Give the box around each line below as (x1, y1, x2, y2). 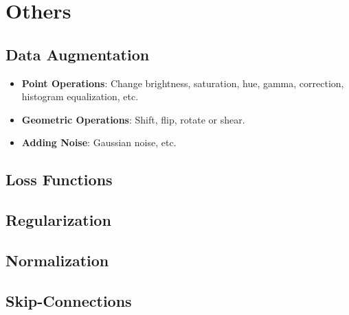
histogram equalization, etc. (21, 89, 139, 104)
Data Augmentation (5, 43, 150, 65)
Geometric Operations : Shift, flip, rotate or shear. (21, 112, 245, 126)
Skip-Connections (5, 290, 132, 311)
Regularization (5, 209, 111, 231)
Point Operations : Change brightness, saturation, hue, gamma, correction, (21, 75, 344, 90)
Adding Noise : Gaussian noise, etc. (21, 135, 177, 150)
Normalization (5, 249, 109, 270)
